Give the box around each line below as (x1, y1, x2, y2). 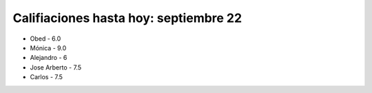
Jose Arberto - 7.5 (30, 63, 82, 72)
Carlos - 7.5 (30, 73, 63, 81)
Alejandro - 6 (30, 54, 68, 62)
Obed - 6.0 (30, 34, 61, 43)
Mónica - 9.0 (30, 43, 67, 52)
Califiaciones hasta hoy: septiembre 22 (12, 10, 242, 25)
